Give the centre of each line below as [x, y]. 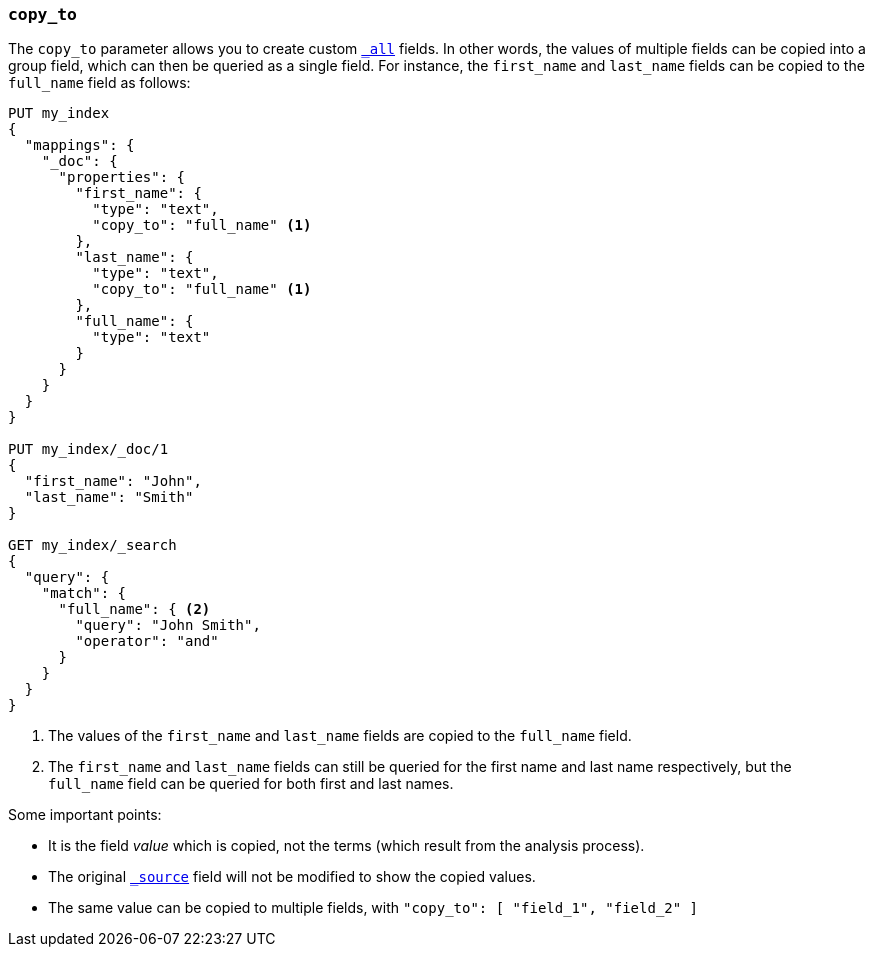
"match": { [84, 593]
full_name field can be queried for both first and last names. [251, 784]
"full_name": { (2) [134, 609]
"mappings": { [79, 145]
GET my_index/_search [92, 545]
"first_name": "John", [113, 481]
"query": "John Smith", [168, 625]
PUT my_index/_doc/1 [88, 449]
